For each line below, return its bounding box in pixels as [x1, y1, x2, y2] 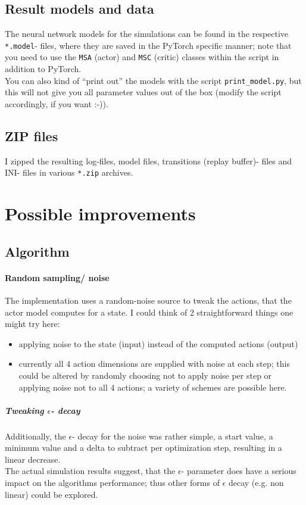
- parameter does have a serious [181, 465, 296, 477]
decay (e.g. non [228, 476, 284, 489]
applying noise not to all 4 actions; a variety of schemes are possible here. [18, 381, 287, 393]
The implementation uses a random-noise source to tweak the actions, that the [5, 294, 292, 306]
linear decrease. [5, 453, 61, 465]
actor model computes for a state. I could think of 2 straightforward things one [5, 306, 293, 318]
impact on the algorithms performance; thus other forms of [5, 476, 220, 489]
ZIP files [5, 126, 58, 145]
